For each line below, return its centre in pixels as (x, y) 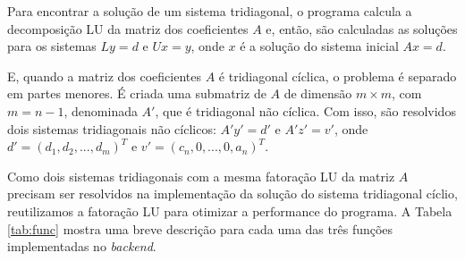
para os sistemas (52, 46)
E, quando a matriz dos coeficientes (104, 76)
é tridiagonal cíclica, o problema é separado (338, 76)
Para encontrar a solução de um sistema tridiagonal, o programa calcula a (210, 11)
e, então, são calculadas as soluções (362, 28)
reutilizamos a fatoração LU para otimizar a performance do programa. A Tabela (230, 210)
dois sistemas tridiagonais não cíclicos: (112, 128)
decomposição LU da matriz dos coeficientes (128, 28)
